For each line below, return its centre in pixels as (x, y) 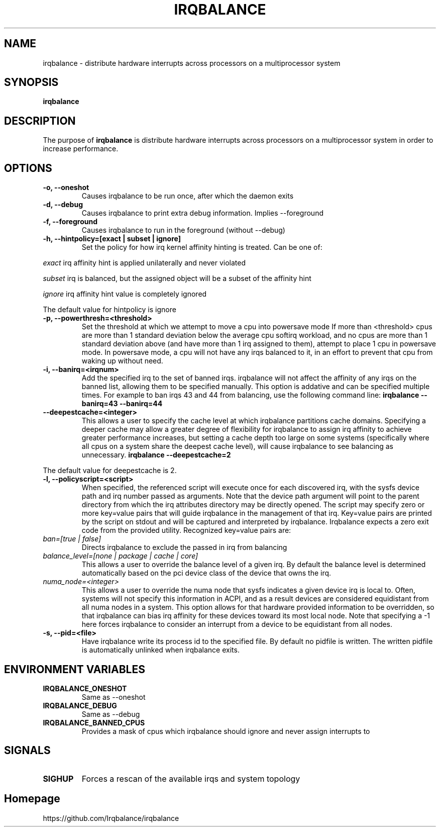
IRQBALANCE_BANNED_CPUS (94, 722)
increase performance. (81, 149)
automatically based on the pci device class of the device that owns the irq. (206, 573)
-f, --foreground (70, 222)
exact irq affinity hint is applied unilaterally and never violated (144, 263)
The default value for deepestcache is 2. (110, 471)
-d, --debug (63, 205)
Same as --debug (111, 714)
